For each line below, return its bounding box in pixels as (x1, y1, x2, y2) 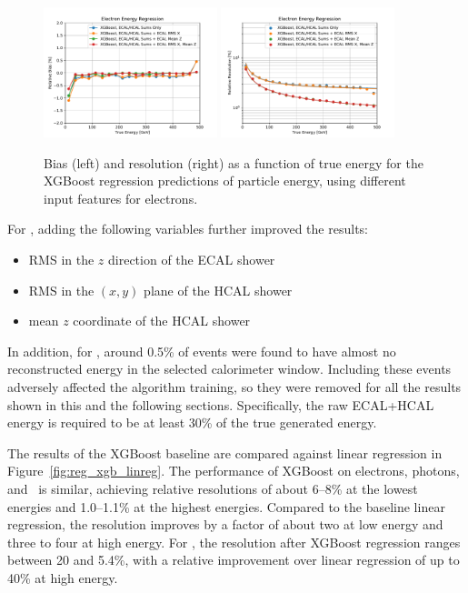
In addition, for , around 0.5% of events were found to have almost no (7, 341, 396, 360)
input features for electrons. (44, 188, 198, 207)
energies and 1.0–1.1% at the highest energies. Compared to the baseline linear (7, 497, 445, 516)
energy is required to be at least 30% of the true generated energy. (7, 413, 377, 432)
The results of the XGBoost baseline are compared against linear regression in (7, 443, 443, 462)
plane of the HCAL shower (144, 280, 293, 299)
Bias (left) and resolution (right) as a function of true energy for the (44, 153, 423, 172)
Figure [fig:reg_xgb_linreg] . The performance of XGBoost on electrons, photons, (7, 461, 460, 480)
